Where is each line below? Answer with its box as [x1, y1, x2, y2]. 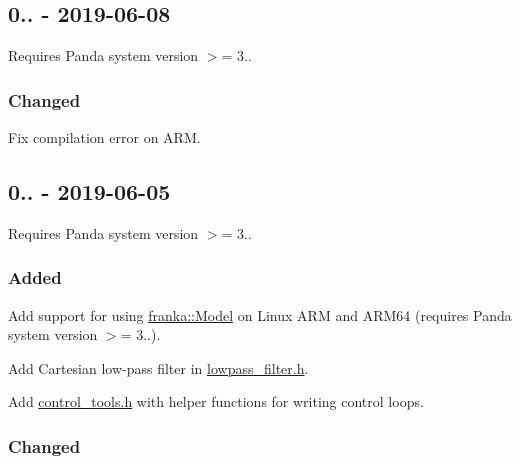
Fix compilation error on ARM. [8, 127, 201, 148]
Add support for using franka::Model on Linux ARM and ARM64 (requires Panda [8, 304, 512, 325]
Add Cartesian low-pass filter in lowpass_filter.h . [8, 357, 309, 378]
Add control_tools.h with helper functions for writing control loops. [8, 391, 424, 412]
